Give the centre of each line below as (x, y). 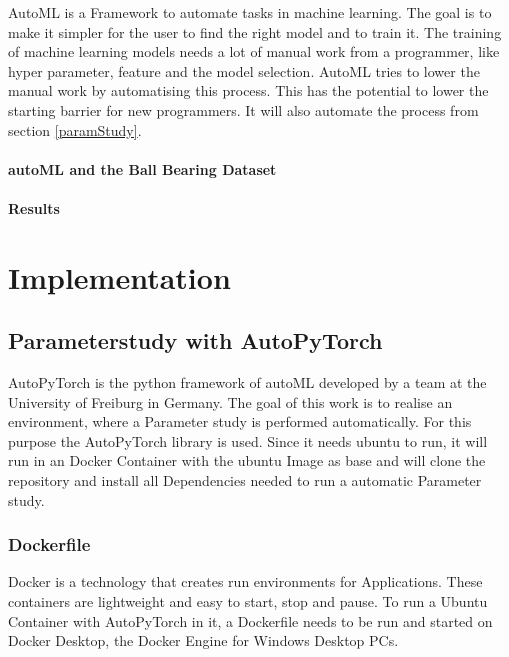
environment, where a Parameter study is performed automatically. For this (240, 421)
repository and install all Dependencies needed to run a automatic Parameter (245, 480)
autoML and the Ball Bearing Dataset (142, 168)
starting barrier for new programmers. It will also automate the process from (243, 109)
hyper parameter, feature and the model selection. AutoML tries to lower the (244, 70)
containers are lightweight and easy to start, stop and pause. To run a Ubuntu (248, 601)
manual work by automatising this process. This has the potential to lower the (248, 90)
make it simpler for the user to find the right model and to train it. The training (255, 31)
